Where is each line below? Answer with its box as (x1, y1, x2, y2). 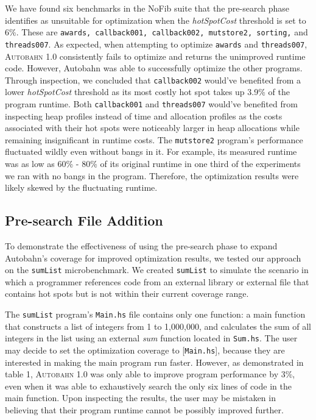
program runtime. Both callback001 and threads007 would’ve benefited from (5, 97, 298, 110)
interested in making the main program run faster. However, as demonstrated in (5, 355, 304, 368)
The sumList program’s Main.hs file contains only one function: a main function (5, 308, 306, 321)
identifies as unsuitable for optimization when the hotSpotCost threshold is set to (5, 13, 306, 26)
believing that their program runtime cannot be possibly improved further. (5, 403, 284, 416)
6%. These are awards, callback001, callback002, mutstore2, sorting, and (5, 26, 308, 38)
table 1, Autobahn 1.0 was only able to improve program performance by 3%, (5, 368, 295, 380)
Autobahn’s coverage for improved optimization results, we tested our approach (5, 251, 301, 264)
